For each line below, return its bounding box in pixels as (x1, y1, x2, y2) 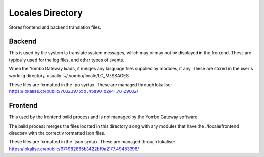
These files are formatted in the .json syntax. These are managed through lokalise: (9, 139, 176, 145)
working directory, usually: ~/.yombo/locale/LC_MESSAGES (9, 72, 129, 78)
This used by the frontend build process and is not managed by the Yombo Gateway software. (9, 114, 199, 120)
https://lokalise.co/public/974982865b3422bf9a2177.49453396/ (9, 146, 139, 152)
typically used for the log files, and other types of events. (9, 57, 125, 63)
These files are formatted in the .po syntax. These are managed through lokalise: (9, 82, 172, 88)
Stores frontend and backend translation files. (9, 24, 101, 30)
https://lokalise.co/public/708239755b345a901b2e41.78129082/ (9, 89, 139, 94)
